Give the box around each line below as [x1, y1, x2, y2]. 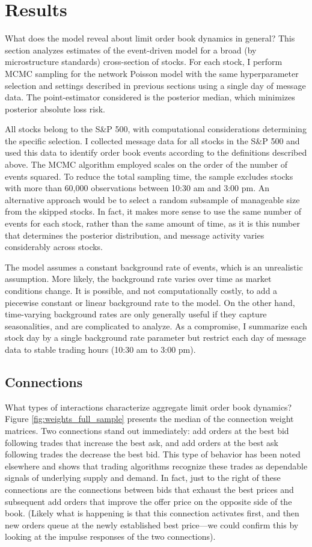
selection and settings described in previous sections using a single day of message [5, 79, 306, 91]
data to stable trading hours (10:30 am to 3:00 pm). [5, 343, 196, 355]
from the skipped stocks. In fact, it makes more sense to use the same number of [5, 205, 301, 218]
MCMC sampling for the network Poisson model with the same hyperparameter [5, 67, 299, 79]
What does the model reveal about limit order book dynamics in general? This [5, 32, 295, 44]
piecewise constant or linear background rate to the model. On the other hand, [5, 296, 295, 308]
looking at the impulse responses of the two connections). [5, 530, 216, 543]
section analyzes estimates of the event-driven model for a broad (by [5, 43, 257, 56]
